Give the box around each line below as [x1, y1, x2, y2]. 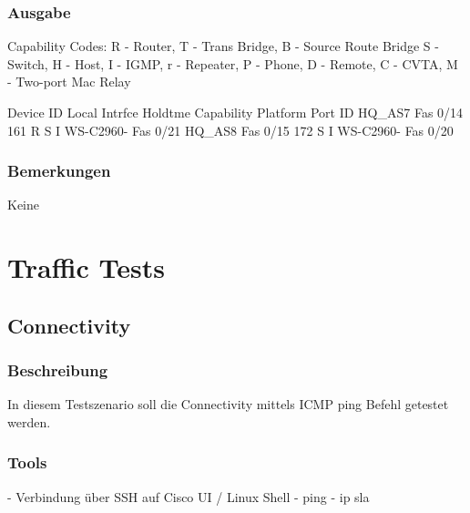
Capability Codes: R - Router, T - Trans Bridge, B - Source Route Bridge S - [7, 36, 439, 56]
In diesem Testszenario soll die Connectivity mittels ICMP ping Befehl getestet [7, 395, 449, 414]
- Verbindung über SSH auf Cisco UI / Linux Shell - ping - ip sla [7, 487, 370, 506]
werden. [7, 412, 51, 431]
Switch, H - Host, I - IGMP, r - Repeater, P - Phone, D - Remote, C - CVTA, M [7, 54, 458, 73]
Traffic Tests [7, 249, 165, 286]
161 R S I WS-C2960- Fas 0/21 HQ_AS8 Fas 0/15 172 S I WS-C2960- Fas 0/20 [7, 120, 454, 139]
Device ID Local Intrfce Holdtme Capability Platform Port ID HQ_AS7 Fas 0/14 [7, 103, 464, 121]
